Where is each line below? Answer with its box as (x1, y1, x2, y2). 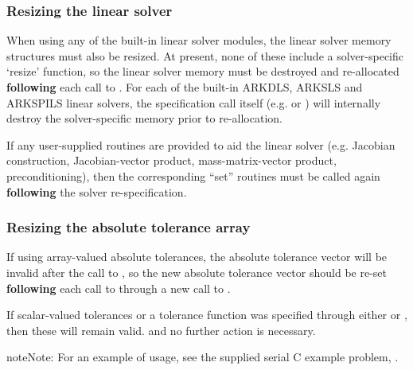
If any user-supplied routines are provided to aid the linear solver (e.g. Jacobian (6, 136, 395, 153)
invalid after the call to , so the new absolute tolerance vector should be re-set (6, 263, 387, 280)
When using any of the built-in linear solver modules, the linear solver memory (6, 32, 392, 49)
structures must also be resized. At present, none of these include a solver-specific (6, 47, 403, 64)
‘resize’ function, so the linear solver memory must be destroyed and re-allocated (6, 63, 399, 80)
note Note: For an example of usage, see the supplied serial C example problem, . (6, 349, 399, 365)
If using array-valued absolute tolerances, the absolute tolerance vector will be (6, 248, 388, 265)
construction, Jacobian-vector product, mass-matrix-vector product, (6, 152, 337, 169)
